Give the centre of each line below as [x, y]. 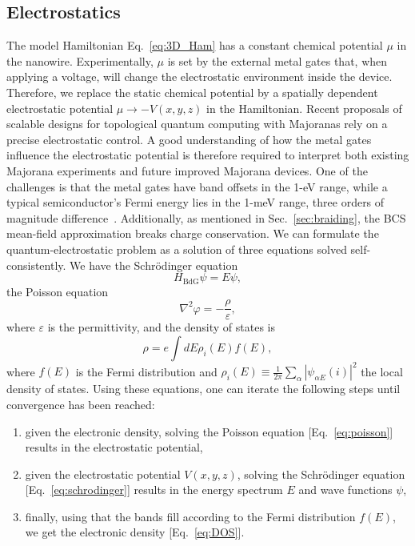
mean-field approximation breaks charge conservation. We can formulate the [193, 233]
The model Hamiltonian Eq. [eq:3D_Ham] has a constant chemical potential [195, 45]
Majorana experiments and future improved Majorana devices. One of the [187, 170]
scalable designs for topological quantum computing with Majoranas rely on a [197, 124]
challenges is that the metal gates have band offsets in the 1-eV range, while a [197, 186]
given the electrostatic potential [103, 474]
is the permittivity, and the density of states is [161, 327]
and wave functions [345, 490]
